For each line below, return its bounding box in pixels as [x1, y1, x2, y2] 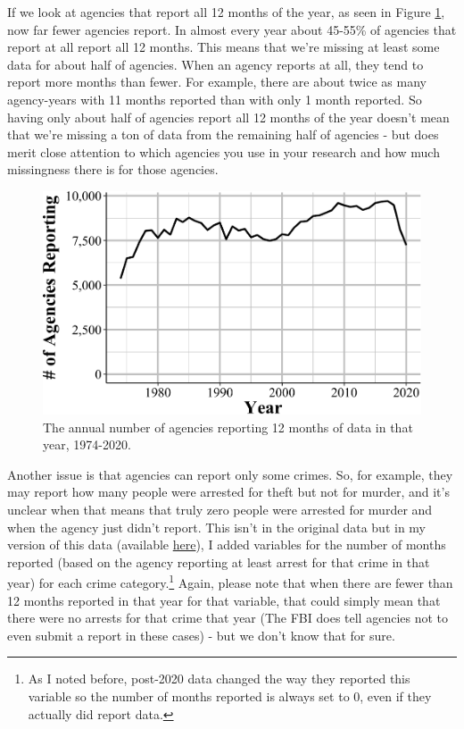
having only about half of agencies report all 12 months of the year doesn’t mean [7, 107, 450, 126]
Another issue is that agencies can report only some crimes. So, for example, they [7, 465, 453, 483]
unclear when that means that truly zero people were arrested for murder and [7, 500, 433, 519]
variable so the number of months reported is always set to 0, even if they [28, 687, 432, 706]
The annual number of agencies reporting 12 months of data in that [43, 417, 413, 436]
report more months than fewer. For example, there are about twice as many [7, 72, 427, 91]
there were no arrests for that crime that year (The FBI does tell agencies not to [7, 608, 449, 627]
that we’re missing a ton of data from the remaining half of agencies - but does [7, 125, 439, 144]
